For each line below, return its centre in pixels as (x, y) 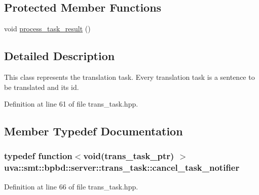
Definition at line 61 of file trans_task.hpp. (71, 104)
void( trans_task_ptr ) (129, 156)
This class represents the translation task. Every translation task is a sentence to (129, 77)
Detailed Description (60, 56)
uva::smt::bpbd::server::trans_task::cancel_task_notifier (122, 167)
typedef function (38, 156)
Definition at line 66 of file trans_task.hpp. (71, 186)
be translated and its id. (42, 87)
